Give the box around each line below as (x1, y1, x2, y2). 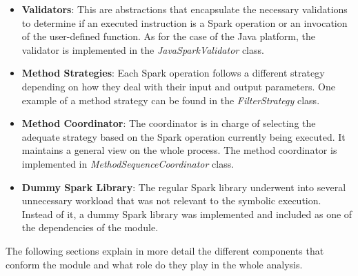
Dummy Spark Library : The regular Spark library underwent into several (21, 179, 346, 194)
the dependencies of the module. (21, 220, 159, 235)
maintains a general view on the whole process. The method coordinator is (21, 143, 337, 157)
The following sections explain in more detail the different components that (6, 243, 324, 257)
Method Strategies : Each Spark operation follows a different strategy (21, 66, 325, 80)
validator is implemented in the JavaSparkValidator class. (21, 42, 264, 57)
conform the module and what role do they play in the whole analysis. (6, 257, 303, 271)
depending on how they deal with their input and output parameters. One (21, 79, 335, 93)
